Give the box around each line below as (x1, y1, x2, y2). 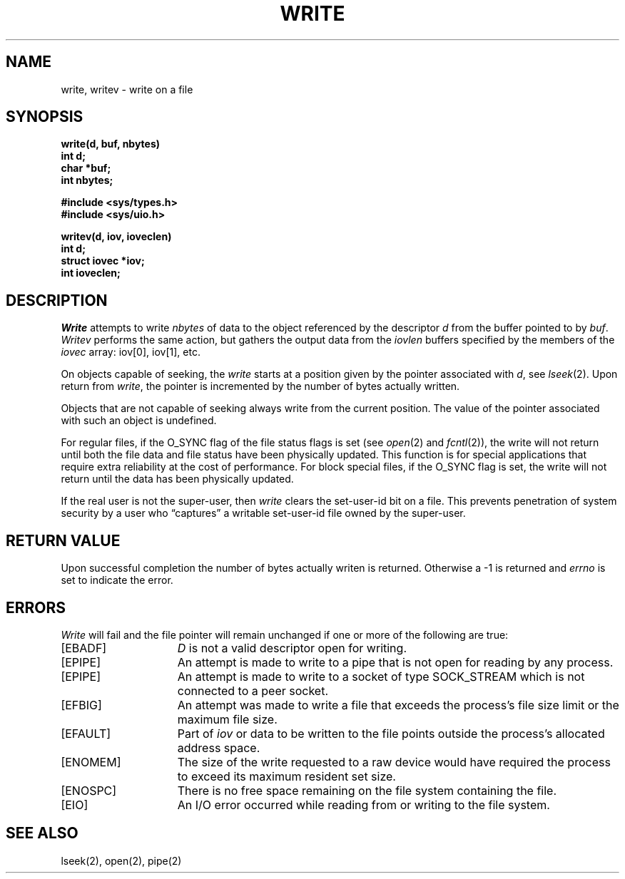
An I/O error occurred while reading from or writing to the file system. (177, 797, 550, 812)
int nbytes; (61, 174, 113, 187)
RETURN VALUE (6, 531, 121, 550)
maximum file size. (177, 711, 278, 726)
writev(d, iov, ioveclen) (61, 230, 172, 243)
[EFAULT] (61, 726, 111, 741)
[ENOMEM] (61, 754, 121, 769)
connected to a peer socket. (177, 683, 328, 698)
